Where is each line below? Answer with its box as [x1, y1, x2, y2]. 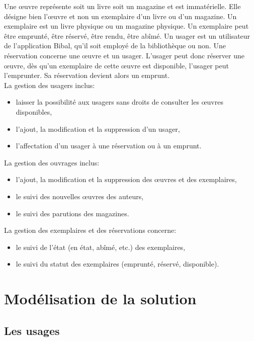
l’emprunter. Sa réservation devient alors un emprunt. [4, 70, 170, 80]
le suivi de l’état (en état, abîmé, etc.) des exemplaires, [16, 241, 186, 252]
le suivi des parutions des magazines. [16, 208, 129, 218]
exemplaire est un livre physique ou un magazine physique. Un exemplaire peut [4, 21, 249, 31]
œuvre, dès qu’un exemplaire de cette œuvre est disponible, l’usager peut [4, 60, 229, 70]
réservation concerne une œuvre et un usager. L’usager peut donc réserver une [4, 50, 245, 60]
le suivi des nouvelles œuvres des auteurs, [16, 191, 144, 201]
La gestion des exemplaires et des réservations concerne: [4, 225, 177, 235]
